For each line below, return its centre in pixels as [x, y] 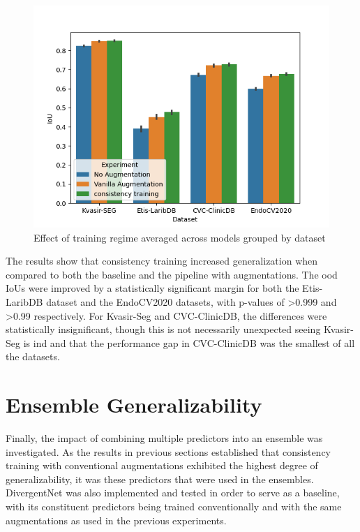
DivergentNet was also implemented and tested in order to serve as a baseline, [173, 493]
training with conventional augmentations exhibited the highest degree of [162, 465]
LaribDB [24, 301]
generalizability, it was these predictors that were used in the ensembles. [160, 479]
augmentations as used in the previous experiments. [116, 520]
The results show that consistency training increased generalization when [162, 261]
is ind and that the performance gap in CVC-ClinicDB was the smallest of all [189, 342]
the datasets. [33, 356]
